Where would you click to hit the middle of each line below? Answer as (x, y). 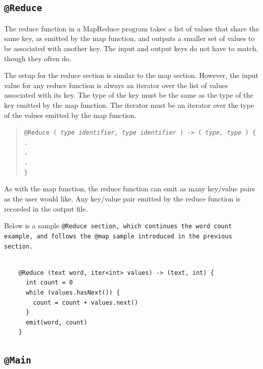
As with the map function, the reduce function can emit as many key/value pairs (130, 189)
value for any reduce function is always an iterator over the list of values (116, 85)
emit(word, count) (56, 322)
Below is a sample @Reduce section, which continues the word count (118, 225)
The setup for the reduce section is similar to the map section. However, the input (131, 75)
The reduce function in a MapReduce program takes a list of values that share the (131, 28)
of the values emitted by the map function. (70, 115)
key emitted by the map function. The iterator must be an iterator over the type (129, 105)
